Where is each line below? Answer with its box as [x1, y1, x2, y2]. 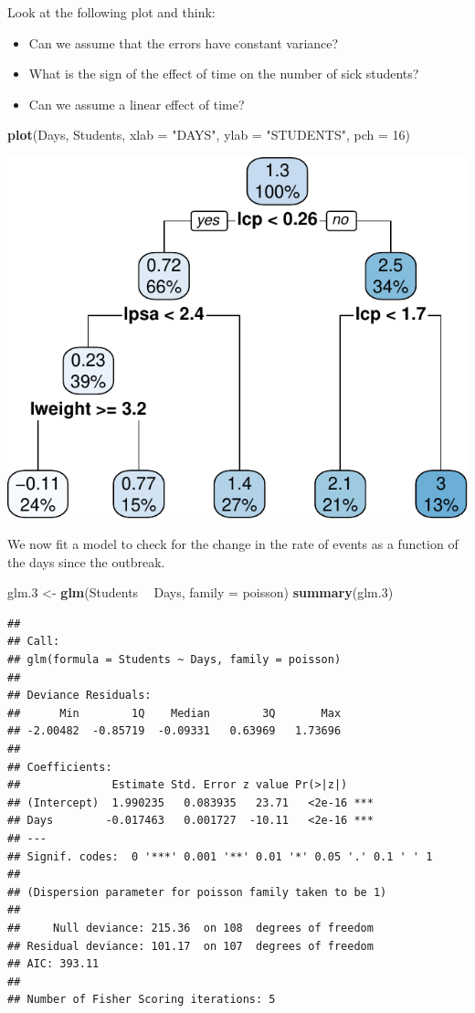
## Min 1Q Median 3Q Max [7, 706, 342, 720]
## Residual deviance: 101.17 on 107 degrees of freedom [7, 939, 374, 953]
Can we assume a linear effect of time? [28, 94, 245, 113]
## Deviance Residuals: [7, 689, 152, 702]
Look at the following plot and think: [7, 3, 216, 21]
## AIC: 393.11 [7, 957, 100, 971]
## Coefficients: [7, 760, 112, 774]
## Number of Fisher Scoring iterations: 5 [7, 993, 276, 1007]
